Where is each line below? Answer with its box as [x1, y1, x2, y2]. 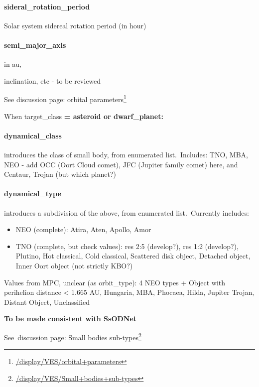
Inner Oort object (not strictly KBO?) [15, 260, 133, 270]
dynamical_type [4, 188, 61, 199]
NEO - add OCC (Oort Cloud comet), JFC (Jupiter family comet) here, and [4, 159, 238, 169]
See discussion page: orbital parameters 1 [4, 93, 127, 105]
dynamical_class [4, 130, 62, 140]
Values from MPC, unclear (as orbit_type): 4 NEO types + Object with [4, 277, 226, 287]
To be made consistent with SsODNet [4, 313, 137, 324]
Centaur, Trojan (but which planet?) [4, 169, 116, 179]
